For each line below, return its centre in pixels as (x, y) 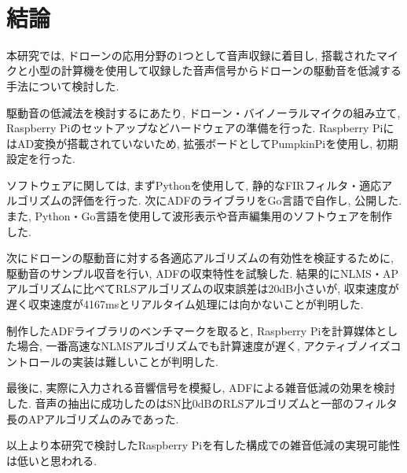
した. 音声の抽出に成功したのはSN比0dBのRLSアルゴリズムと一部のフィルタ (202, 403)
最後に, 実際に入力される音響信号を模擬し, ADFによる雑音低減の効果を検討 (201, 388)
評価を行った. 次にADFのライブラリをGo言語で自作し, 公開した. (237, 200)
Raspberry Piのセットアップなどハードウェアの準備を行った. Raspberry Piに (200, 128)
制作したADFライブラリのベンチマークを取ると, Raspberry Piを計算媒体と (197, 330)
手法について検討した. (63, 85)
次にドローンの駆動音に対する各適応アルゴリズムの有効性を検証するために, (200, 258)
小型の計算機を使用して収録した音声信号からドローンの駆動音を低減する (214, 70)
